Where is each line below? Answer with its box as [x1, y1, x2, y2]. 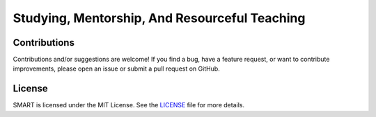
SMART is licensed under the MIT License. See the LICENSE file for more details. [13, 101, 245, 109]
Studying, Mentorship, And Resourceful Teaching [13, 10, 306, 26]
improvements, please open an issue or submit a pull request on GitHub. [13, 64, 221, 73]
